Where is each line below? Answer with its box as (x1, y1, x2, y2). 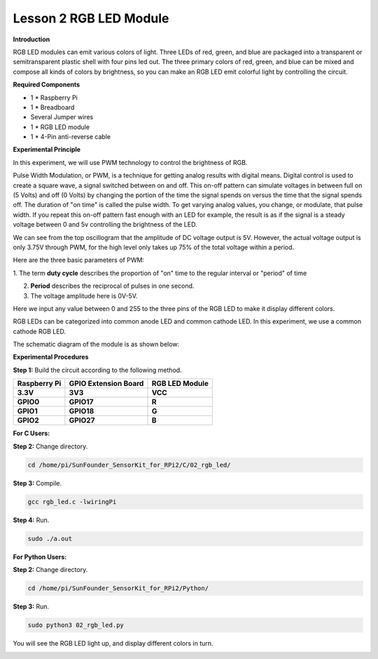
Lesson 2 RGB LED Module (13, 11, 169, 26)
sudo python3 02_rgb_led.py (27, 621, 124, 629)
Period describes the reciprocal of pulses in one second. (30, 281, 195, 291)
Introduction (13, 35, 50, 44)
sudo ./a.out (27, 534, 73, 542)
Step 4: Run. (13, 516, 50, 524)
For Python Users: (13, 552, 67, 561)
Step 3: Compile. (13, 479, 62, 487)
